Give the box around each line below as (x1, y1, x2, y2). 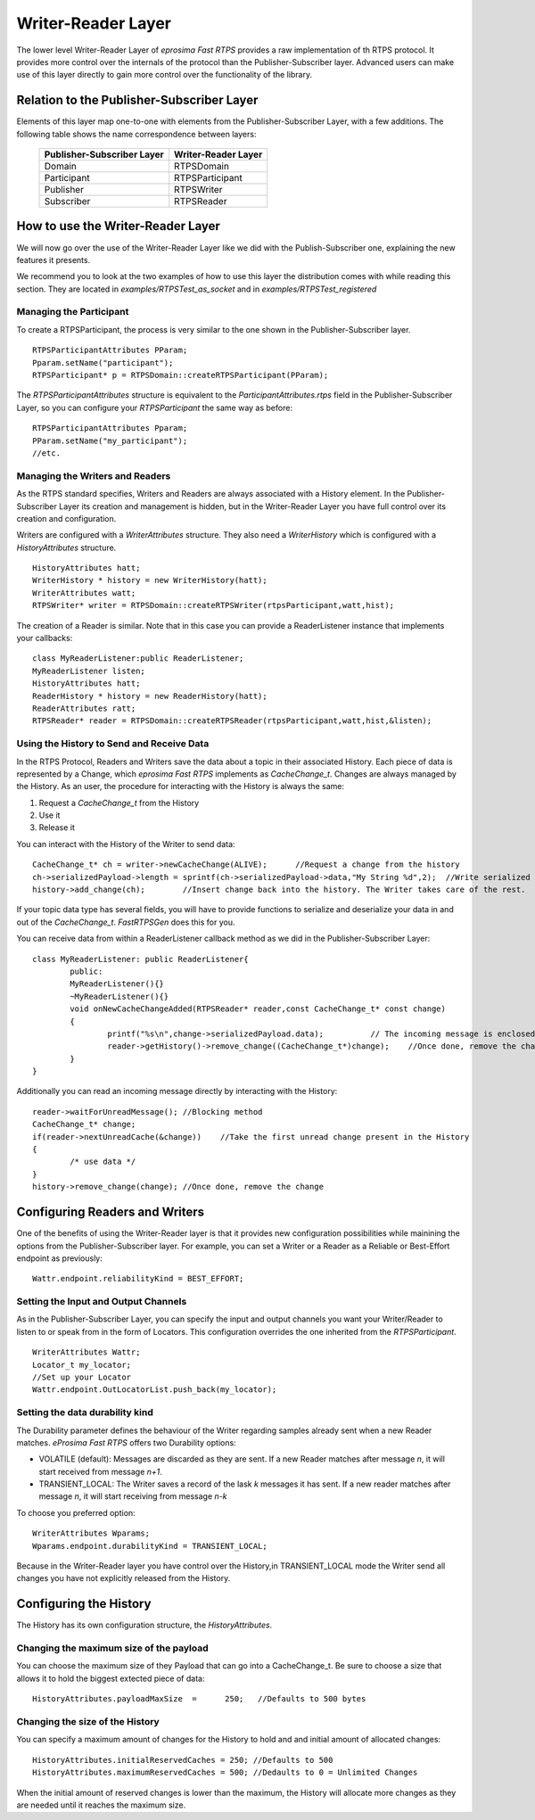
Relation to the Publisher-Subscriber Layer (16, 93, 259, 108)
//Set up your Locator (32, 1372, 132, 1382)
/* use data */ (70, 1157, 136, 1167)
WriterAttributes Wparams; (32, 1528, 151, 1538)
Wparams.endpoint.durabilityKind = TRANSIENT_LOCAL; (32, 1541, 267, 1551)
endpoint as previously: (16, 1253, 103, 1264)
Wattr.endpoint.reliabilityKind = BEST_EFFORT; (32, 1273, 244, 1284)
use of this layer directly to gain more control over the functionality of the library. (16, 70, 312, 80)
